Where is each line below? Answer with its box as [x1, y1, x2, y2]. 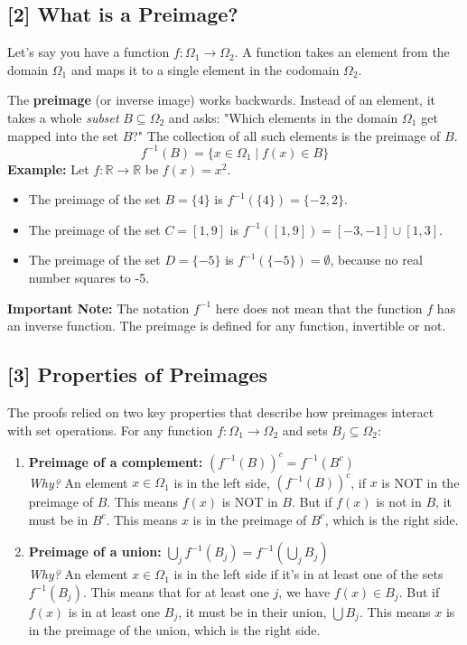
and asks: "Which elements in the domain [168, 107, 398, 126]
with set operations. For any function [7, 420, 213, 439]
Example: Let [7, 159, 89, 178]
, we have [278, 582, 331, 601]
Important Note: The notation [7, 298, 190, 317]
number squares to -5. [28, 268, 150, 287]
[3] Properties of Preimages [7, 360, 268, 388]
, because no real [330, 250, 423, 269]
